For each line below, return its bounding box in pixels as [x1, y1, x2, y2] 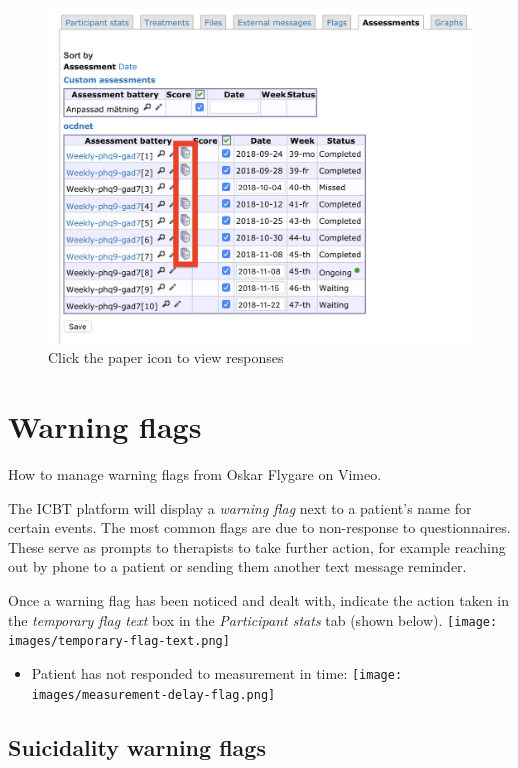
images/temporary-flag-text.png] [8, 634, 230, 649]
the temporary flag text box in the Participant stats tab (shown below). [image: [8, 609, 498, 630]
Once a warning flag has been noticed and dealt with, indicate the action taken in [8, 590, 510, 611]
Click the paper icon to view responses [48, 347, 284, 368]
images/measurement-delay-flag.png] [31, 687, 276, 702]
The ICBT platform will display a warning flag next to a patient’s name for [8, 497, 472, 518]
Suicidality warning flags [8, 731, 266, 762]
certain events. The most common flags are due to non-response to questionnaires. [8, 517, 511, 538]
